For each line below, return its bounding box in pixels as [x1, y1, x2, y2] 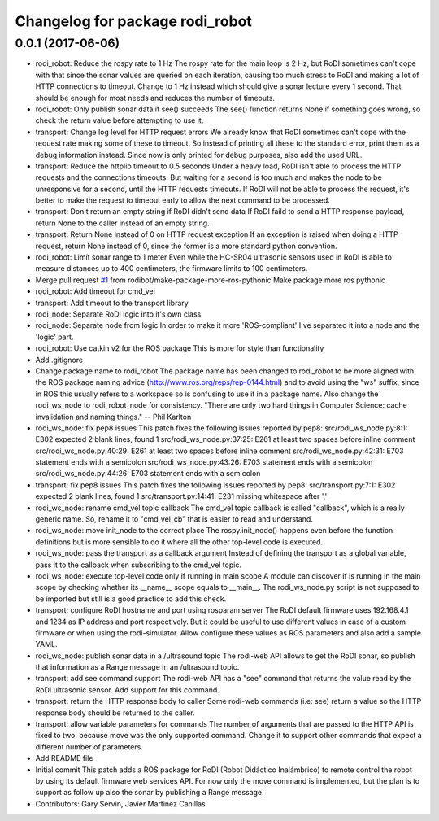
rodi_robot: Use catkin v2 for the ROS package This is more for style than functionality [35, 343, 324, 353]
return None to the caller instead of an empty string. [35, 218, 211, 228]
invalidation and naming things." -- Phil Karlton [35, 412, 192, 421]
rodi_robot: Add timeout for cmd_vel [35, 286, 156, 296]
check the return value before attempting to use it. [35, 116, 204, 125]
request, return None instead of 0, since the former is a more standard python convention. [35, 241, 337, 251]
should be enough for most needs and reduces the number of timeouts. [35, 93, 276, 103]
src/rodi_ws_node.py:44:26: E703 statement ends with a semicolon [35, 469, 261, 478]
